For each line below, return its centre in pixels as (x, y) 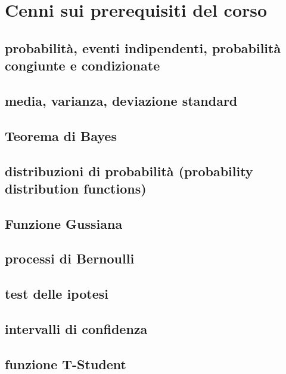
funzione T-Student (66, 364)
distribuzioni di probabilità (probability (129, 171)
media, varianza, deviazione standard (121, 100)
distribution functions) (76, 188)
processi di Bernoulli (70, 258)
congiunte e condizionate (83, 65)
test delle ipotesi (57, 294)
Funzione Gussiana (64, 223)
